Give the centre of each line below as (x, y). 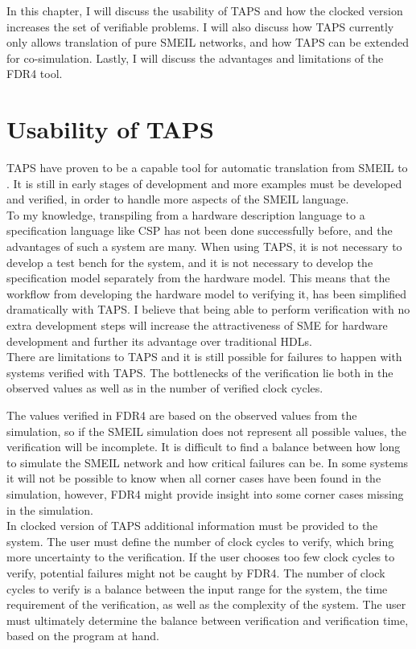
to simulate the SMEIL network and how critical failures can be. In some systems (208, 462)
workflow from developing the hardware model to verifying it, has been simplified (206, 293)
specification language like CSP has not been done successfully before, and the (200, 230)
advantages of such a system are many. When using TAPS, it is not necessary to (204, 246)
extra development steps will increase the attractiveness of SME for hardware (197, 325)
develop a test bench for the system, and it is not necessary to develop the (190, 262)
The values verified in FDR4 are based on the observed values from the (182, 415)
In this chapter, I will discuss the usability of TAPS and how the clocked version (205, 10)
